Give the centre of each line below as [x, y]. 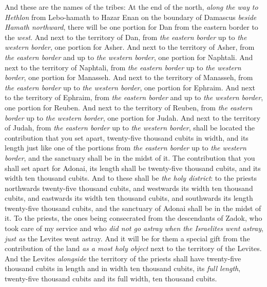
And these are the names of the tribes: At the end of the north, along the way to [131, 7]
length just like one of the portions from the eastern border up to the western [126, 148]
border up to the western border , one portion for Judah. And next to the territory [133, 117]
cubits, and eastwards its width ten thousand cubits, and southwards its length [129, 198]
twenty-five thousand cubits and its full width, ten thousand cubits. [111, 279]
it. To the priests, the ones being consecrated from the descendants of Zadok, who [133, 218]
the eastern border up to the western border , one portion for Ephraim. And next [130, 87]
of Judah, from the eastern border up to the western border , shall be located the [130, 128]
